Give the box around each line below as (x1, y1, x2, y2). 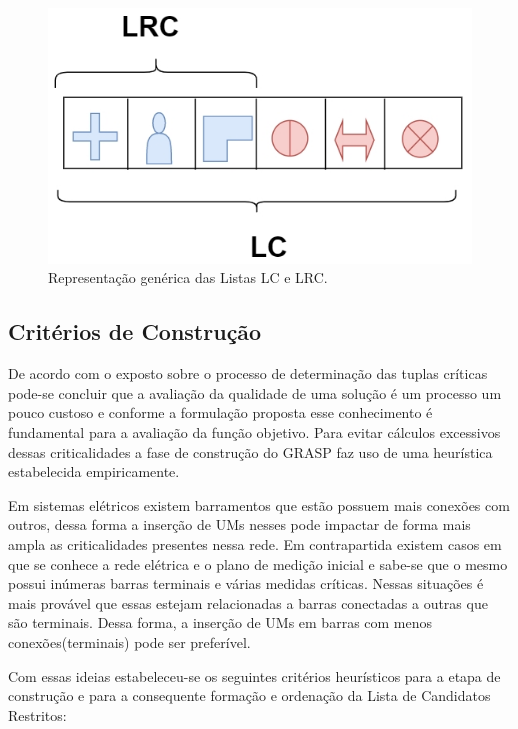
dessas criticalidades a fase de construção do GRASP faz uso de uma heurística (8, 441, 493, 462)
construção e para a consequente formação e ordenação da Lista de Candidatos (8, 685, 491, 706)
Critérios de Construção (8, 316, 262, 347)
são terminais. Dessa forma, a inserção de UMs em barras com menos (8, 612, 433, 633)
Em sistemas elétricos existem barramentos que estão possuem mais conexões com (8, 494, 510, 515)
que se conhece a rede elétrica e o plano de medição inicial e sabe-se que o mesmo (8, 553, 508, 574)
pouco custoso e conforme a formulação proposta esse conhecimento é (8, 402, 433, 423)
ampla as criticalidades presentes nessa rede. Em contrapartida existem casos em (8, 533, 502, 554)
